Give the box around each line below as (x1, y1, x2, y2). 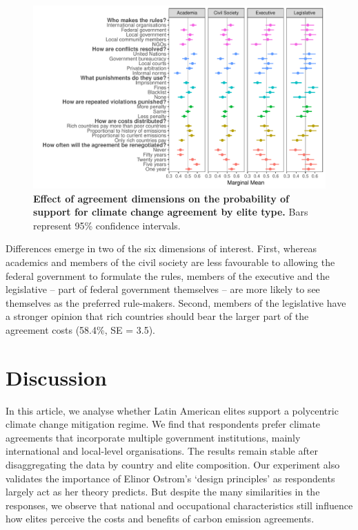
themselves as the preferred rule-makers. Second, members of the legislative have (6, 295, 346, 310)
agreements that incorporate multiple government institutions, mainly (6, 430, 301, 444)
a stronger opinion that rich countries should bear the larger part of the (6, 309, 309, 323)
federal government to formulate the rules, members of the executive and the (6, 268, 330, 283)
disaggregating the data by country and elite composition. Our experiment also (6, 457, 340, 472)
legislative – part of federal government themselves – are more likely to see (6, 282, 320, 296)
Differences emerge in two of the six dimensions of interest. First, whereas (6, 241, 317, 256)
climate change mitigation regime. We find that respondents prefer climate (6, 417, 321, 431)
